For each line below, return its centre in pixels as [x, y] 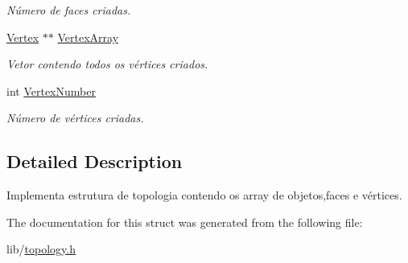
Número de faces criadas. [69, 10]
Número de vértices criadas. [75, 118]
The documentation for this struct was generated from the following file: [185, 222]
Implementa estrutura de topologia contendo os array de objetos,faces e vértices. [204, 195]
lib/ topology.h [41, 249]
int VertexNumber [51, 90]
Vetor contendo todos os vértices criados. [107, 64]
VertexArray [88, 37]
